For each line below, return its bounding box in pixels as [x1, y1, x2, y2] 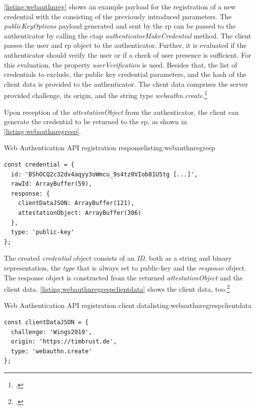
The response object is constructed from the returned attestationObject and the [4, 272, 243, 282]
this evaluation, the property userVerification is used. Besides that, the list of [4, 59, 237, 69]
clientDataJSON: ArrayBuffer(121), [18, 200, 134, 207]
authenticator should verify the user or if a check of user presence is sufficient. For [4, 49, 252, 60]
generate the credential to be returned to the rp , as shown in [4, 116, 187, 127]
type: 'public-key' [11, 229, 75, 236]
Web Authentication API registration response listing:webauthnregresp [4, 142, 215, 153]
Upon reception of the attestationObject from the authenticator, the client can [4, 106, 239, 117]
